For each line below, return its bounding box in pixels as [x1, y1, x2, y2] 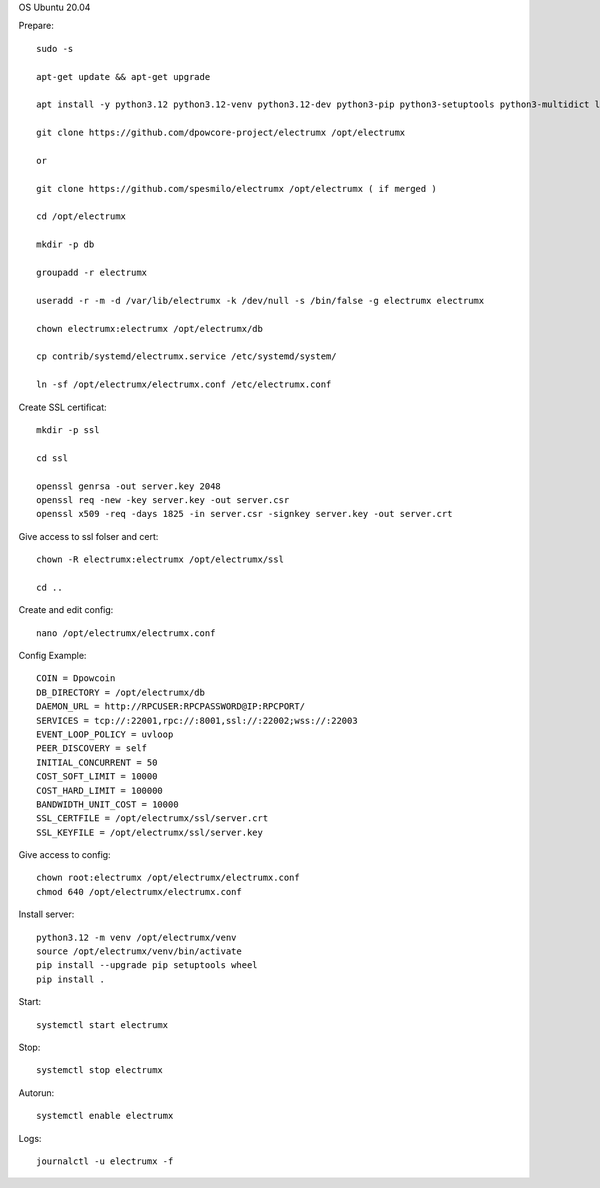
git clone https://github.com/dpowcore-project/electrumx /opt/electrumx [36, 127, 406, 139]
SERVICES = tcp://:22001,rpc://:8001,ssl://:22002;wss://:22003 [36, 715, 359, 726]
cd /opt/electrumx [36, 211, 127, 222]
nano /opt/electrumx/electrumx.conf [36, 627, 216, 639]
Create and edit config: [18, 604, 114, 616]
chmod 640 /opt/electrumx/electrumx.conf [36, 886, 242, 897]
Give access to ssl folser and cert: [18, 530, 159, 542]
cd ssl [36, 452, 69, 464]
